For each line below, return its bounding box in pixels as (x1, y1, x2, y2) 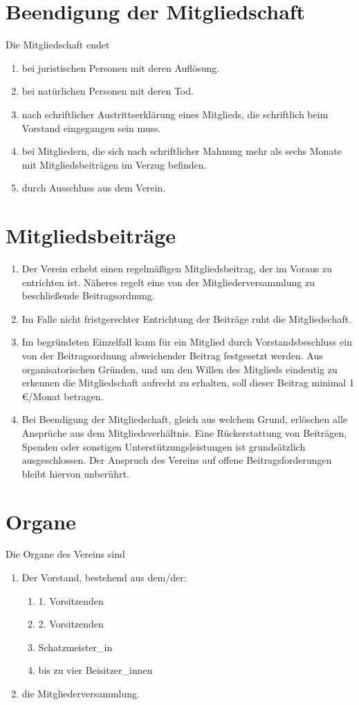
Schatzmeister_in (38, 639, 113, 654)
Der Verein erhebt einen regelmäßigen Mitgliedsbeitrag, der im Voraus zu (21, 261, 333, 275)
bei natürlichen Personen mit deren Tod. (21, 84, 194, 98)
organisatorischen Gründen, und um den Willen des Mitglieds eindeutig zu (21, 361, 338, 376)
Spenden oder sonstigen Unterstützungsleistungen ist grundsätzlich (21, 439, 306, 453)
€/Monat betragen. (21, 388, 104, 403)
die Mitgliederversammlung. (21, 686, 140, 700)
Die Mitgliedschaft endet (6, 37, 110, 52)
